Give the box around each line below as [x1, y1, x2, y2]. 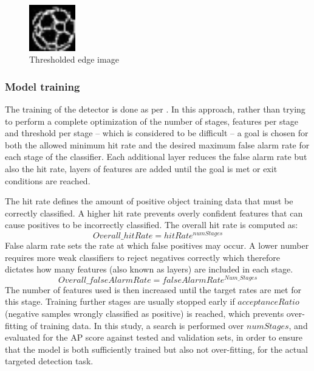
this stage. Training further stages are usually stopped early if [5, 295, 235, 308]
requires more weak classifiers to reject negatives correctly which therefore [5, 251, 280, 263]
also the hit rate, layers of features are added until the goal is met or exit [5, 162, 278, 175]
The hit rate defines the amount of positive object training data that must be [5, 195, 293, 207]
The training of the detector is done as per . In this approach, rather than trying [5, 102, 305, 115]
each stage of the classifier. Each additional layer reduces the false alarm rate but [5, 150, 307, 163]
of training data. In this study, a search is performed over [30, 319, 244, 331]
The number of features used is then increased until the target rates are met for [5, 283, 301, 296]
